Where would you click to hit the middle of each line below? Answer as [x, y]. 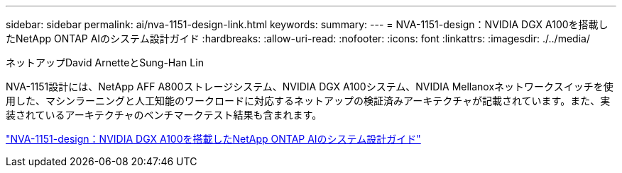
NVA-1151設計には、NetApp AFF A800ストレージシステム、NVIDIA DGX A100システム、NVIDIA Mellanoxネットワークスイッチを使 [310, 86]
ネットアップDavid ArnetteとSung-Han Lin [105, 62]
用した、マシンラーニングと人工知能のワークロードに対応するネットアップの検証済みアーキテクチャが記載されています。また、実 [308, 101]
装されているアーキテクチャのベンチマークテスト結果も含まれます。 [164, 115]
